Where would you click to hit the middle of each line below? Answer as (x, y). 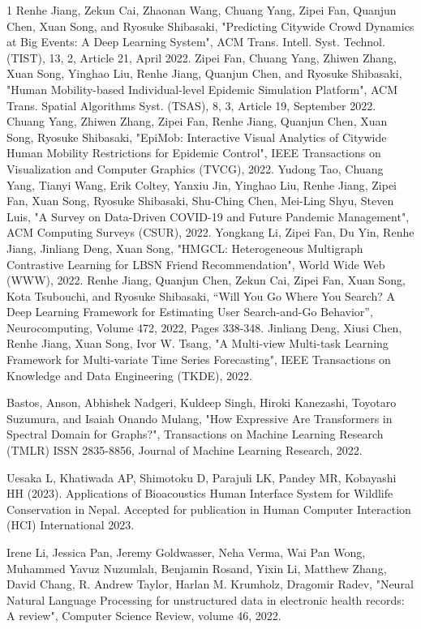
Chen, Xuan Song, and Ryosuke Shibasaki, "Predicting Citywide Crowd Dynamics (210, 26)
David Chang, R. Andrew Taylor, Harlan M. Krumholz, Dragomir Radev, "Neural (210, 584)
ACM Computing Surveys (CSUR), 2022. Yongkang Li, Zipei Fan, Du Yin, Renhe (210, 232)
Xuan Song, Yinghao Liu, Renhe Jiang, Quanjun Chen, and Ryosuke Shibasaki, (204, 73)
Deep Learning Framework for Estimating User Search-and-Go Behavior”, (190, 312)
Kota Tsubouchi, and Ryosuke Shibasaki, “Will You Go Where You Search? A (201, 295)
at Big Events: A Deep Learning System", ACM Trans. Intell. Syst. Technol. (196, 42)
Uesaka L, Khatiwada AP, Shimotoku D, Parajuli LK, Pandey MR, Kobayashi (202, 477)
